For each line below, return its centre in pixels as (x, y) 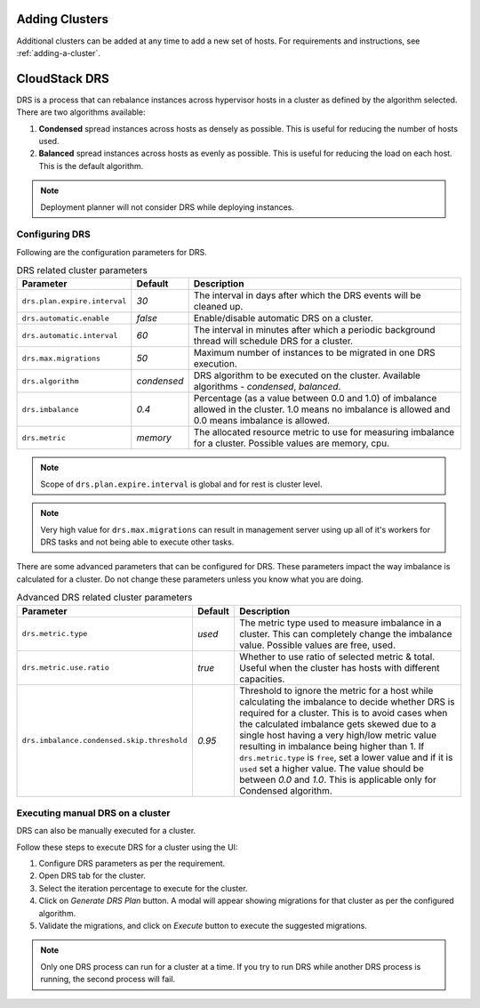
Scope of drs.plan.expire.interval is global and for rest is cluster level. (181, 484)
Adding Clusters (63, 19)
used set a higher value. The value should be (331, 768)
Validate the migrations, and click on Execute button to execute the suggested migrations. (203, 926)
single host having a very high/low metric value (338, 735)
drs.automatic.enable (66, 318)
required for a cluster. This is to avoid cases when (343, 713)
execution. (215, 364)
